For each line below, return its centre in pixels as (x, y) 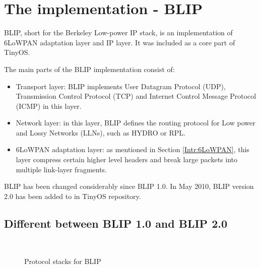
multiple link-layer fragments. (61, 169)
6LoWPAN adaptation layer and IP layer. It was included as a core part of (120, 42)
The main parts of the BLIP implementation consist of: (89, 69)
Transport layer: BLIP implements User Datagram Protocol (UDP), (121, 86)
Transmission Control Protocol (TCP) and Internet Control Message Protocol (136, 96)
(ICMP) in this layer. (49, 106)
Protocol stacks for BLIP (63, 261)
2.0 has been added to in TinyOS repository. (73, 196)
